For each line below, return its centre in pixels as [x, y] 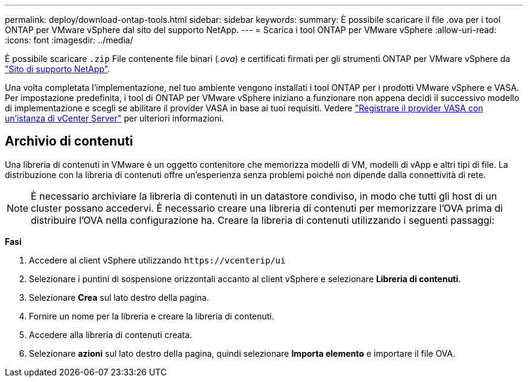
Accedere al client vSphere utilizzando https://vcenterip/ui [157, 260]
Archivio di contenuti [69, 141]
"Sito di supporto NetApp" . [58, 69]
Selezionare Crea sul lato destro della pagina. [119, 297]
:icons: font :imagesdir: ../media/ [69, 40]
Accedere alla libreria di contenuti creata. [111, 334]
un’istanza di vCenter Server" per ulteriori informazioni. [115, 118]
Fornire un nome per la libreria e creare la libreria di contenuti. [152, 316]
